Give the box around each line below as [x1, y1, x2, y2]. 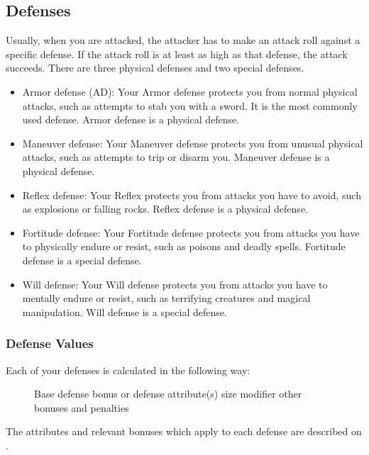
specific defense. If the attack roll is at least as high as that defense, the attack [6, 46, 348, 61]
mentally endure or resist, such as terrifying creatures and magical [22, 291, 311, 305]
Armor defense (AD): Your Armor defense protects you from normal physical [22, 84, 358, 99]
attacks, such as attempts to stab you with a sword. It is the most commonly [22, 98, 358, 113]
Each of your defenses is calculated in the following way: [6, 362, 250, 377]
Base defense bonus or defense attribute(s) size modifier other [34, 386, 302, 401]
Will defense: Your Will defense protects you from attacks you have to [22, 276, 328, 291]
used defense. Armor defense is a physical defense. [22, 112, 240, 127]
